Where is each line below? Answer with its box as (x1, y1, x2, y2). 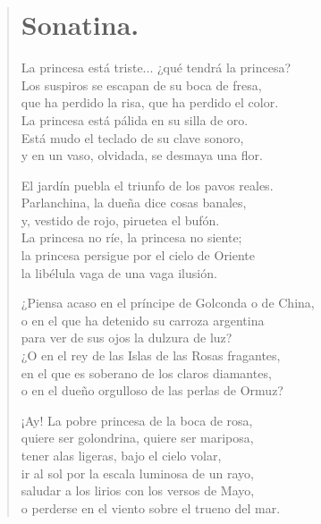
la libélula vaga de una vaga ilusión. (21, 263, 217, 282)
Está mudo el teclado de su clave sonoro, (21, 128, 244, 147)
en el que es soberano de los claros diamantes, (21, 363, 272, 382)
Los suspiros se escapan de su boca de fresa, (21, 75, 262, 94)
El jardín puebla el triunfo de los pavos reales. (21, 175, 274, 194)
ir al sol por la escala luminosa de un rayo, (21, 463, 254, 482)
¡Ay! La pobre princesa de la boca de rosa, (21, 410, 253, 429)
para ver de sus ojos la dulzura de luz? (21, 328, 232, 347)
